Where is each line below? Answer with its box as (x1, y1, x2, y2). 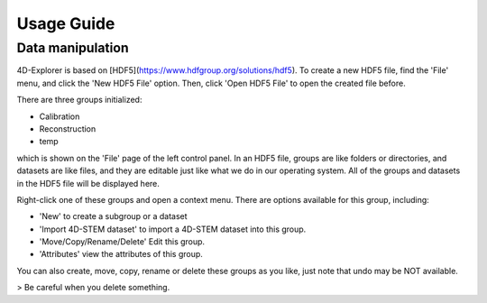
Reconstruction (39, 123, 96, 134)
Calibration (39, 111, 80, 122)
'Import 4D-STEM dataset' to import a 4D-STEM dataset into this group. (39, 224, 307, 234)
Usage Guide (16, 14, 115, 33)
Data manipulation (16, 40, 130, 56)
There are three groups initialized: (16, 95, 142, 106)
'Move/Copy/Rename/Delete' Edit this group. (39, 236, 206, 247)
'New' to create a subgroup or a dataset (39, 211, 188, 222)
